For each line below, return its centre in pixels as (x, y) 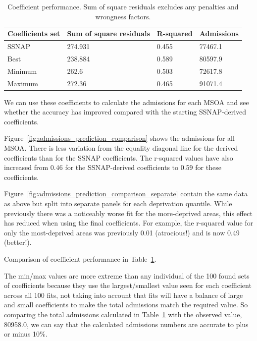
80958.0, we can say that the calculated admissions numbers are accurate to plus (126, 324)
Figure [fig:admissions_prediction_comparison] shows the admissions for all (119, 138)
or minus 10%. (26, 334)
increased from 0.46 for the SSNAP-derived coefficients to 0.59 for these (113, 167)
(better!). (18, 242)
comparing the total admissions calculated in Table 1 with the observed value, (123, 314)
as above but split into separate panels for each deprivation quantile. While (118, 203)
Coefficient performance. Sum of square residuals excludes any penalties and (123, 6)
